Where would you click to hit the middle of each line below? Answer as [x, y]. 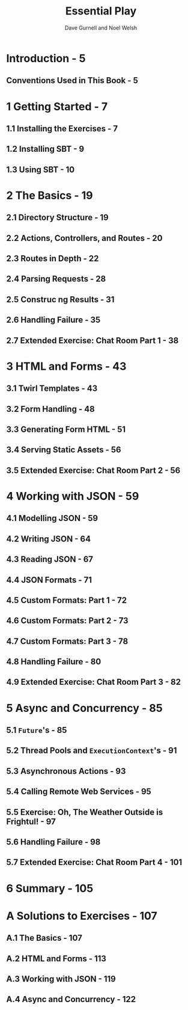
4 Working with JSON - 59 [73, 496]
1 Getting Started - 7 [57, 106]
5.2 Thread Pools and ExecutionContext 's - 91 [92, 751]
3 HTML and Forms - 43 [66, 366]
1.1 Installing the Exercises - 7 [62, 129]
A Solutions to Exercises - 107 [82, 916]
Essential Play [101, 11]
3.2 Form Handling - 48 [50, 409]
